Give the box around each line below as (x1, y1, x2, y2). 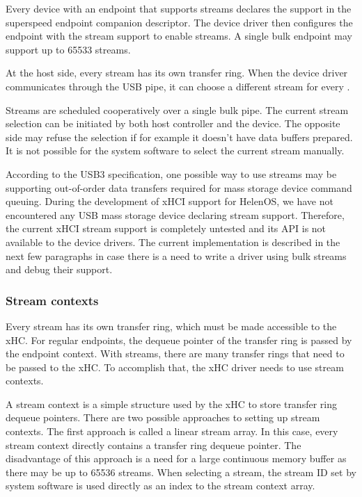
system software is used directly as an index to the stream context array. (6, 478, 315, 493)
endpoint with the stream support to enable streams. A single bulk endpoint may (6, 28, 352, 43)
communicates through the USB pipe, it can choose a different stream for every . (6, 79, 350, 93)
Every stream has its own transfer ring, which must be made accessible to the (6, 318, 337, 333)
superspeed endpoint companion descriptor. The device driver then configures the (6, 15, 353, 29)
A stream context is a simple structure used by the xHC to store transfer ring (6, 396, 337, 411)
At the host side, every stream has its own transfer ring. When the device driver (6, 65, 348, 80)
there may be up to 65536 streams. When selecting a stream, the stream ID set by (6, 464, 356, 479)
